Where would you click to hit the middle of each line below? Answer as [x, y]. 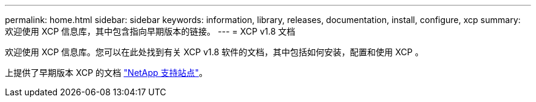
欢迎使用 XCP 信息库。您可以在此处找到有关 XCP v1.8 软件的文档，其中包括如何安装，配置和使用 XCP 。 [214, 52]
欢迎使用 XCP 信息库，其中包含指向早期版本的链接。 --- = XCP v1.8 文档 [150, 31]
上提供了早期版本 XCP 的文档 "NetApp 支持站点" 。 [106, 73]
